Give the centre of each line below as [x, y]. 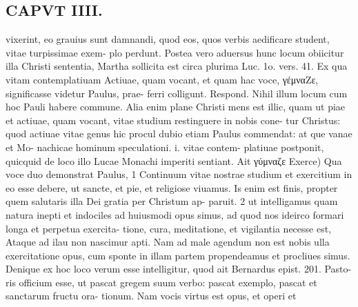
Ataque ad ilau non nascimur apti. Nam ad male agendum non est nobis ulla [168, 242]
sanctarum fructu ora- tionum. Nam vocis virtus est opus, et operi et [151, 296]
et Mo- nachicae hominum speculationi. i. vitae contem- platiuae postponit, [165, 147]
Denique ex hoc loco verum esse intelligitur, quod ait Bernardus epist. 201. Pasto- [179, 269]
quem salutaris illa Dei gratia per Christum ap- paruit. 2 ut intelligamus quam [172, 201]
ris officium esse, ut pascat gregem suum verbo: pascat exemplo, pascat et [161, 282]
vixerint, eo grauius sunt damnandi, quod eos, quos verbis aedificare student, [168, 39]
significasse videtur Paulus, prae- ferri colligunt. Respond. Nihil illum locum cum [177, 93]
